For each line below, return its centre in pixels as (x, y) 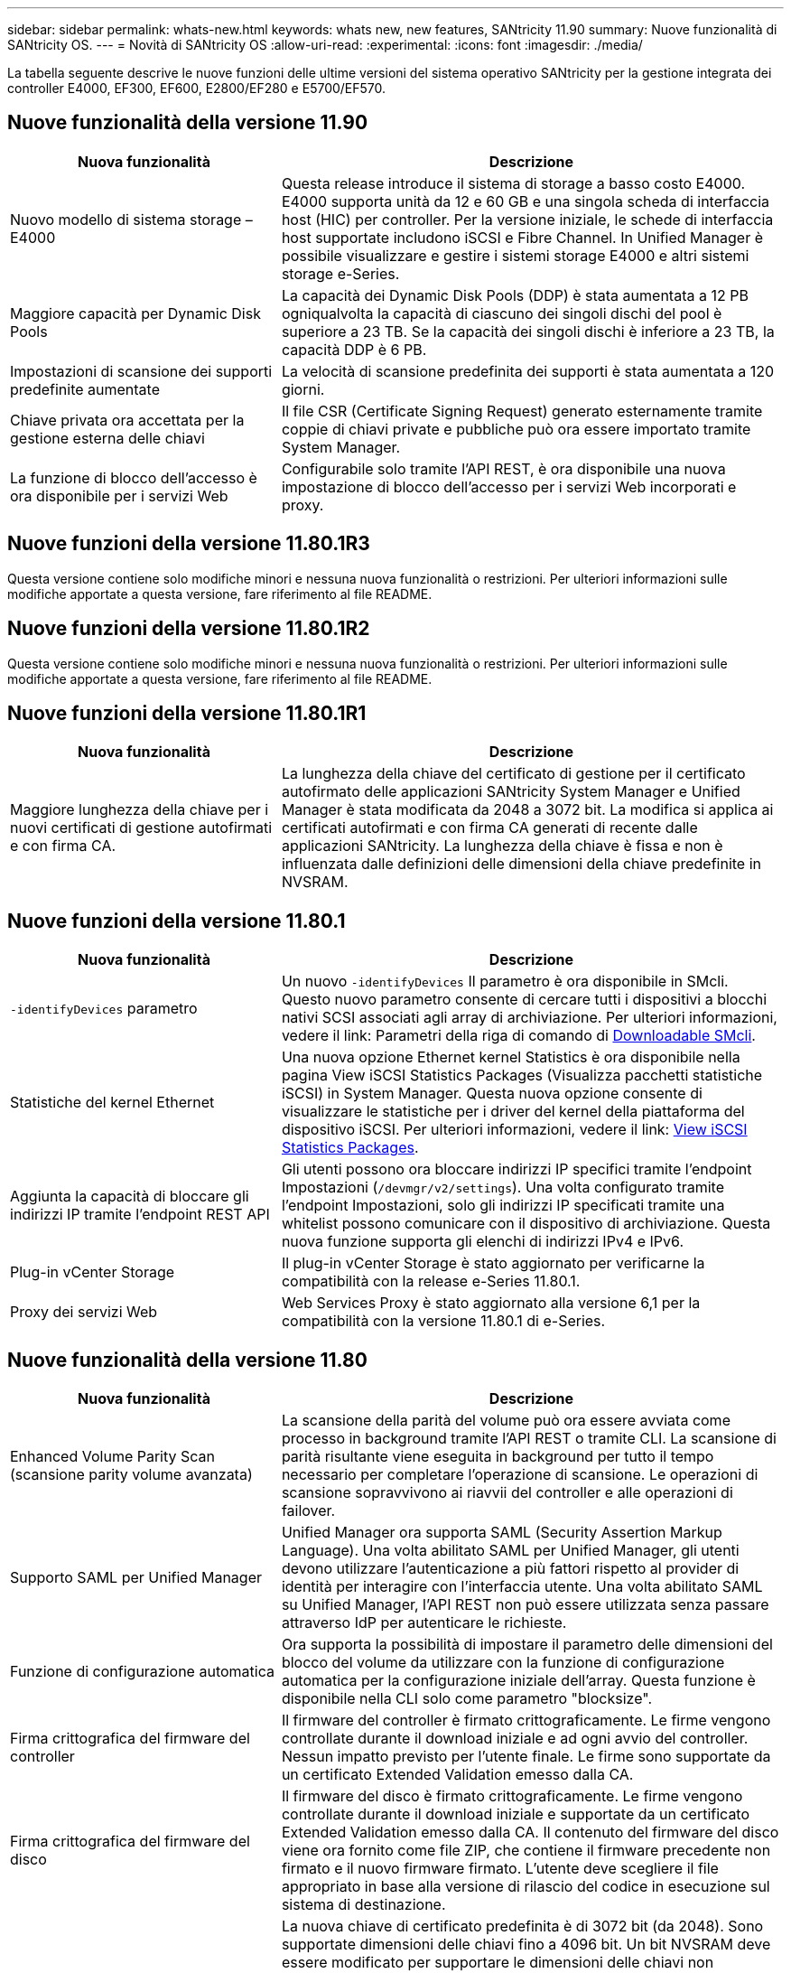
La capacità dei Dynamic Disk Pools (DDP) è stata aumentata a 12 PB (515, 295)
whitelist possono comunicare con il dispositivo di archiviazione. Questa (526, 1224)
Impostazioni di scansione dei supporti (141, 371)
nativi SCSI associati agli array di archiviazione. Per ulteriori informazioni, (529, 1018)
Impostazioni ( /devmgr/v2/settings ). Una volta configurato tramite (503, 1188)
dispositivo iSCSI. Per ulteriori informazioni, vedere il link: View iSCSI (514, 1130)
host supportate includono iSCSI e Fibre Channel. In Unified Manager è (522, 237)
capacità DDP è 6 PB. (354, 349)
